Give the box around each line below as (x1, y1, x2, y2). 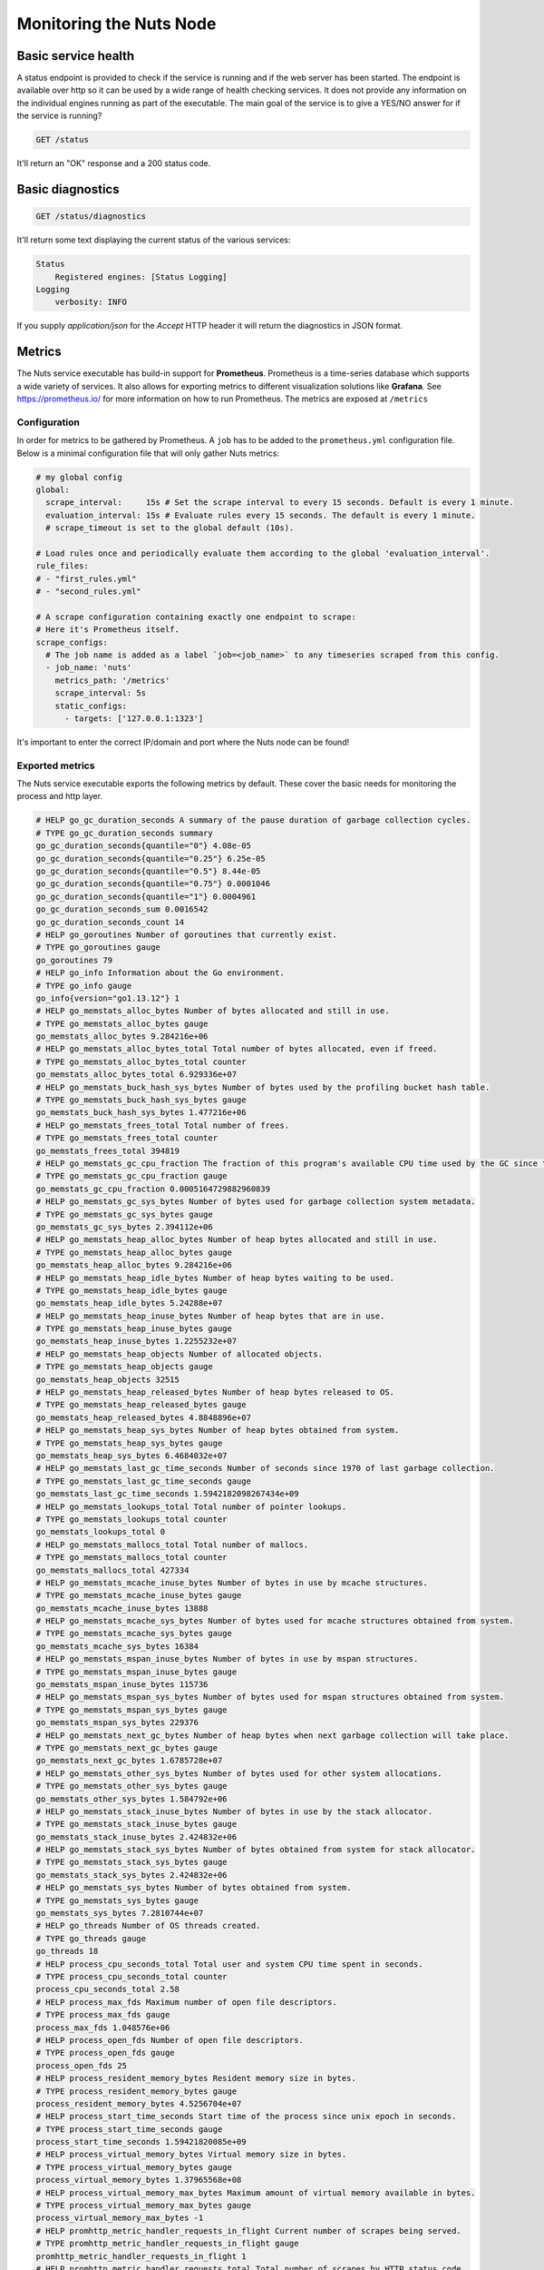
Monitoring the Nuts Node (16, 14, 217, 34)
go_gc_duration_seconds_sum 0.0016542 (35, 904, 209, 914)
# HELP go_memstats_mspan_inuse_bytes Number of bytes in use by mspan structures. (35, 1653, 419, 1664)
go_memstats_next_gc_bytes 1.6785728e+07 (35, 1755, 223, 1766)
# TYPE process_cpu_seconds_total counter (35, 1971, 228, 1981)
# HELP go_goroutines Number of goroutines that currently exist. (35, 929, 337, 940)
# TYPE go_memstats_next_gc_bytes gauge (35, 1742, 218, 1752)
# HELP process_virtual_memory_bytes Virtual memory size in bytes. (35, 2149, 347, 2160)
